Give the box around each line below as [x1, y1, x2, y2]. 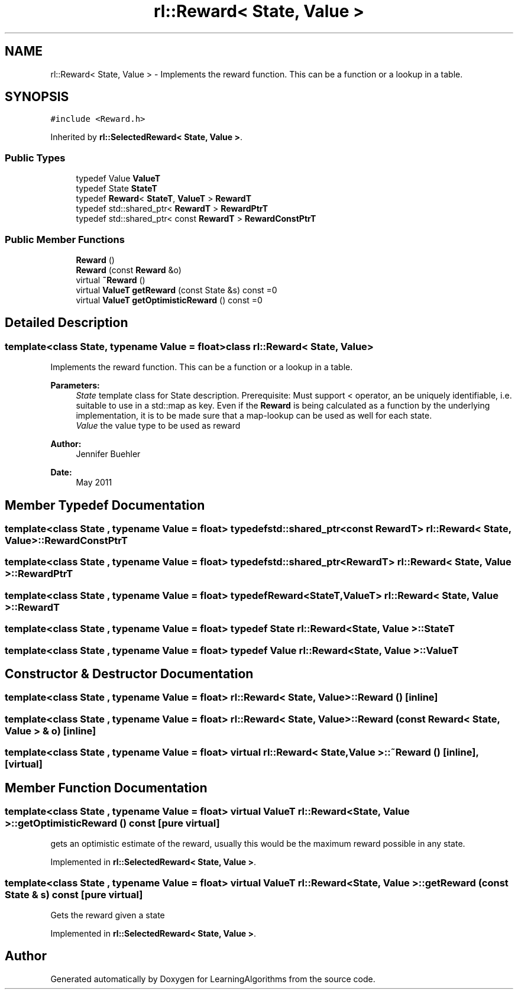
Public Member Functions [5, 233, 125, 245]
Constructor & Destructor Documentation [5, 666, 254, 681]
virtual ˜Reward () [76, 274, 145, 285]
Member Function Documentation [5, 780, 208, 795]
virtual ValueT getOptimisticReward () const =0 [76, 294, 263, 305]
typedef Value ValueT [76, 173, 161, 184]
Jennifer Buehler [76, 449, 141, 459]
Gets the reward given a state [50, 910, 165, 921]
